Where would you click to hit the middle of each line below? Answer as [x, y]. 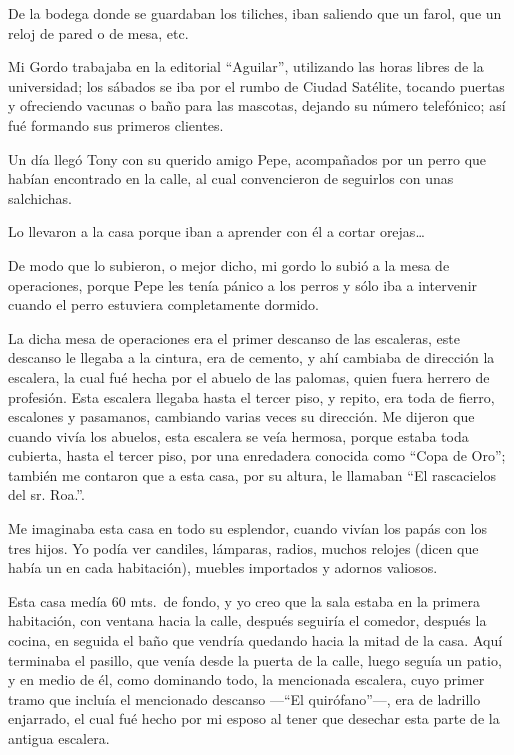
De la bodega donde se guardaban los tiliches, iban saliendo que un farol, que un [255, 13]
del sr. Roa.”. [46, 494]
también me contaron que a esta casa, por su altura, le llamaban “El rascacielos [252, 474]
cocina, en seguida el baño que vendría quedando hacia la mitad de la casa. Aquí [255, 640]
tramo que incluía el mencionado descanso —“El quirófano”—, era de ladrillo [244, 698]
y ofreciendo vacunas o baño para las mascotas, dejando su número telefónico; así [257, 105]
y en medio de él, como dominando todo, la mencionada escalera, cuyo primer [246, 679]
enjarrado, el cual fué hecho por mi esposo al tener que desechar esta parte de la [254, 718]
